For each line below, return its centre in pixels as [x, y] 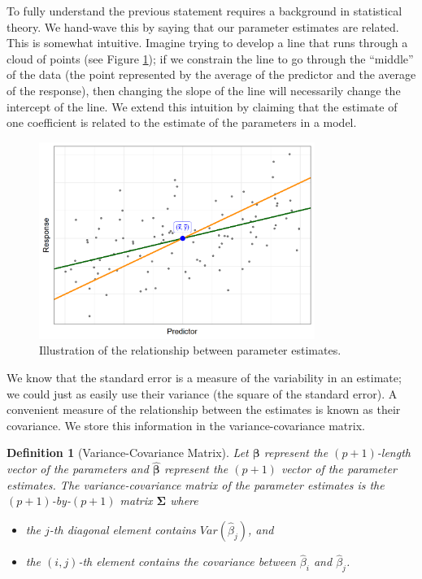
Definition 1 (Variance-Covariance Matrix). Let [128, 453]
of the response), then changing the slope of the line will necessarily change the [204, 90]
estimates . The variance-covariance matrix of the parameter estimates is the [196, 484]
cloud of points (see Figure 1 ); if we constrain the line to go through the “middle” [210, 58]
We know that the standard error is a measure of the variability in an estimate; [204, 378]
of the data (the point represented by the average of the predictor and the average [211, 74]
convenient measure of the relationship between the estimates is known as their [204, 409]
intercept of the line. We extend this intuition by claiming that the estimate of [202, 106]
